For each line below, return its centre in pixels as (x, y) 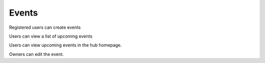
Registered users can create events (45, 27)
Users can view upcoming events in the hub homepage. (66, 45)
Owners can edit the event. (36, 54)
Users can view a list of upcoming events (51, 36)
